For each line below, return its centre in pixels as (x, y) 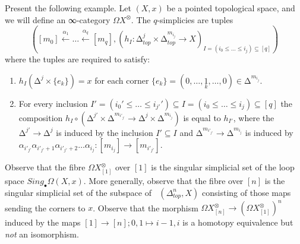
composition (41, 117)
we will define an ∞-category (58, 19)
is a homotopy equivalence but (238, 222)
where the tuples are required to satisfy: (78, 58)
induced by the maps (43, 222)
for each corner (122, 80)
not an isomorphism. (42, 234)
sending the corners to (45, 207)
